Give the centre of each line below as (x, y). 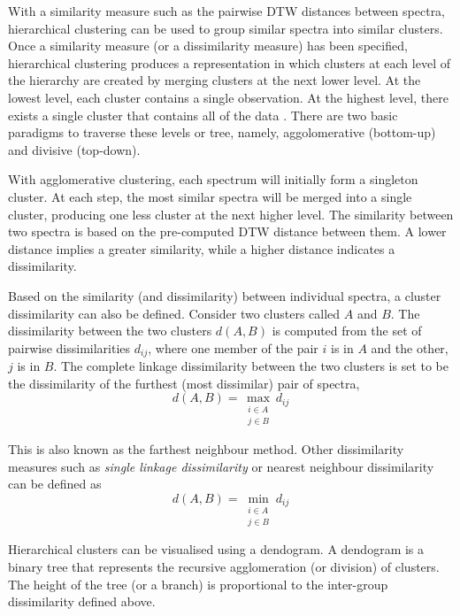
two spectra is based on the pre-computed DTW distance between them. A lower (227, 231)
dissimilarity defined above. (82, 601)
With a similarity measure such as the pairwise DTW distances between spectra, (227, 11)
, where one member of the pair (233, 347)
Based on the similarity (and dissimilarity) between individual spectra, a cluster (225, 295)
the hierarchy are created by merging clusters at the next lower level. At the (215, 80)
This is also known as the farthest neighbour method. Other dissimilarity (206, 448)
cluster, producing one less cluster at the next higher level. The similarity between (231, 214)
